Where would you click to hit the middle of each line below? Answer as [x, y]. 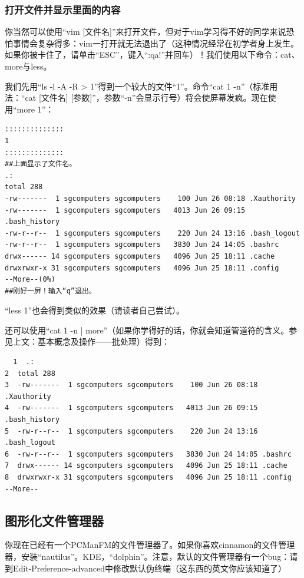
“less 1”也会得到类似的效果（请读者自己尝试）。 [95, 310]
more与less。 [28, 66]
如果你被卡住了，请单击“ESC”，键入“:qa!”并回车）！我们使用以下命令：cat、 [152, 55]
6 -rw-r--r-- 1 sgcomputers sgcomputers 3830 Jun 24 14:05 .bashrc [148, 454]
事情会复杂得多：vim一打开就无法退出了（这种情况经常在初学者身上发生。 [156, 43]
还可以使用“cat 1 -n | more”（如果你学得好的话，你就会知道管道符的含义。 [147, 330]
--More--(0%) [30, 280]
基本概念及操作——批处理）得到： [103, 341]
